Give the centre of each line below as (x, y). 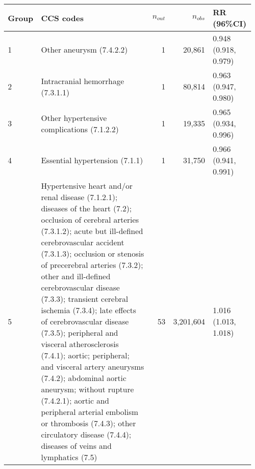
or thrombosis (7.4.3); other (88, 423)
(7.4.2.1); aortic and (75, 400)
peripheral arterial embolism (89, 412)
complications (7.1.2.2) (80, 129)
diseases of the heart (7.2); (86, 208)
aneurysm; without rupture (87, 389)
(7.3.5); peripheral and (79, 333)
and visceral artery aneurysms (92, 366)
